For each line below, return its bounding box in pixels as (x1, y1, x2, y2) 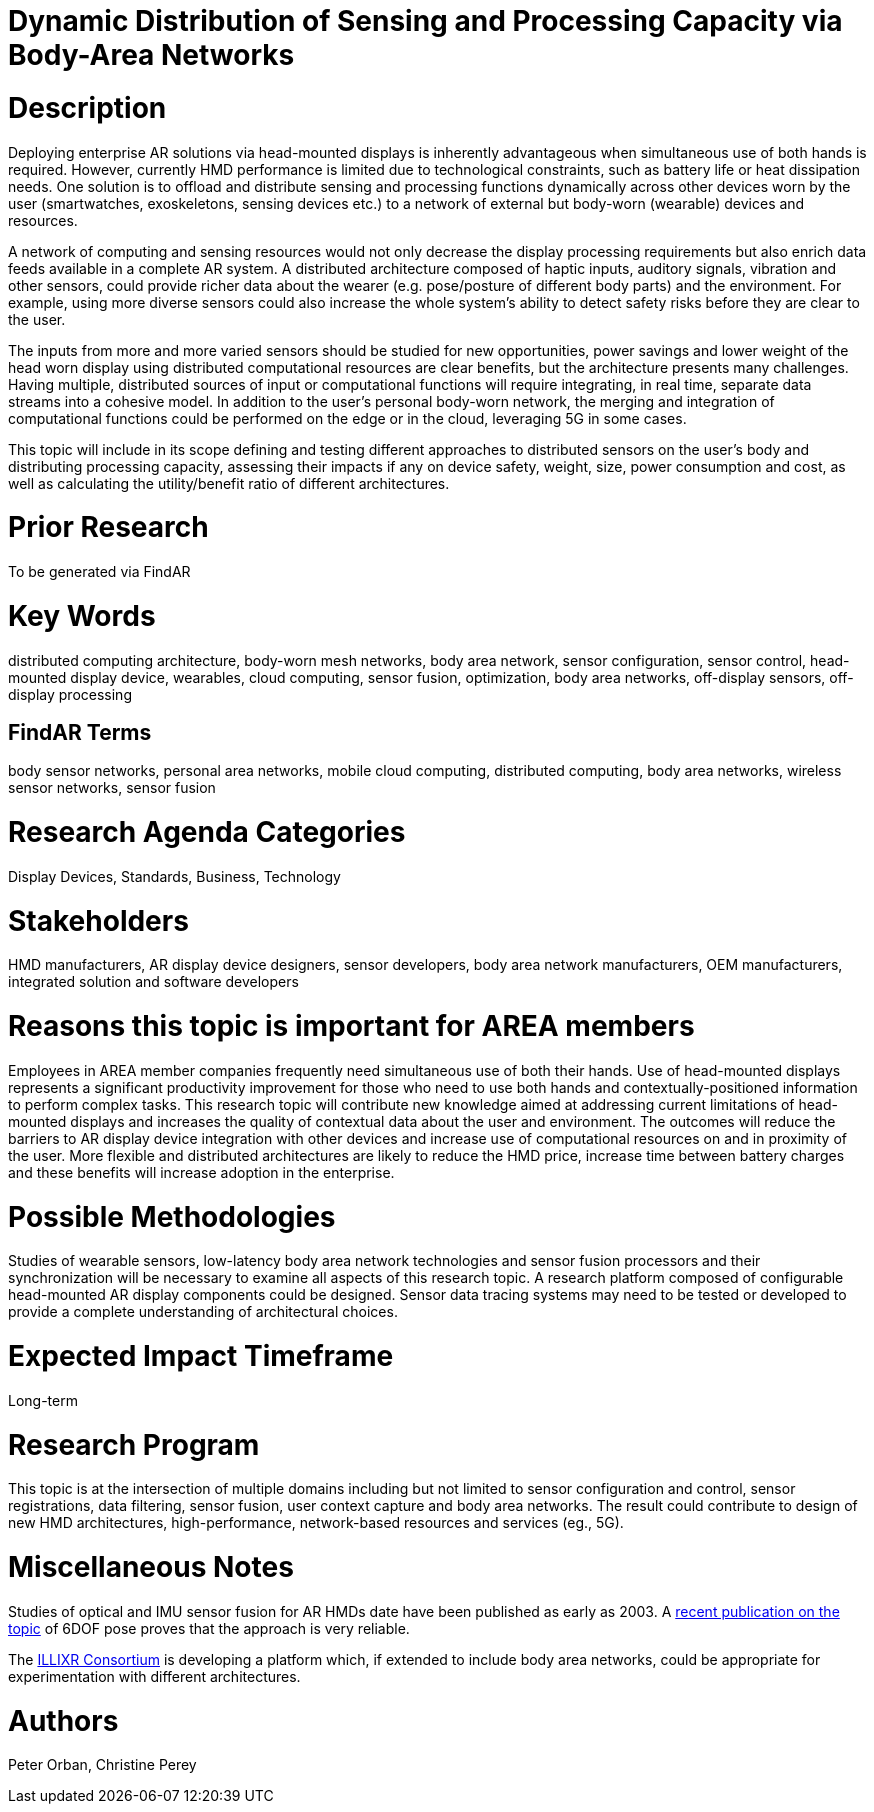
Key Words (8, 598, 156, 633)
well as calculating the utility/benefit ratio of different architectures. (8, 474, 450, 492)
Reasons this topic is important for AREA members (8, 1009, 695, 1044)
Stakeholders (8, 903, 189, 938)
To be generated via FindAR (8, 563, 191, 580)
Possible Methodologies (8, 1199, 336, 1234)
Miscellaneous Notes (8, 1550, 294, 1585)
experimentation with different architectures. (8, 1667, 301, 1685)
